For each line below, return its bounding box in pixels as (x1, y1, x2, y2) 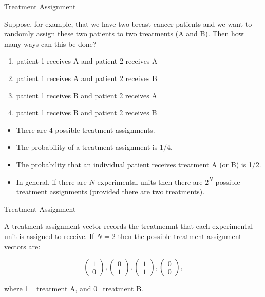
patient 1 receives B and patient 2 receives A (16, 90, 157, 101)
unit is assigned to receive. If (4, 230, 94, 241)
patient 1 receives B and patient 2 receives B (16, 107, 157, 118)
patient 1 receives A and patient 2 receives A (16, 55, 158, 66)
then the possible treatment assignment (118, 230, 242, 241)
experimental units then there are (97, 176, 203, 187)
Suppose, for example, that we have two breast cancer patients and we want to (4, 18, 252, 29)
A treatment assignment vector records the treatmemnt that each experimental (4, 221, 253, 231)
